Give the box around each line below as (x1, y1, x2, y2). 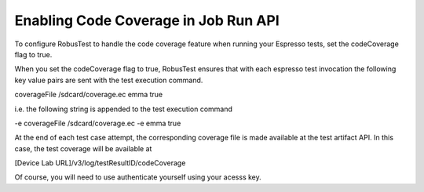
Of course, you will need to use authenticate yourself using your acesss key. (14, 172, 262, 182)
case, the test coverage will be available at (14, 143, 152, 153)
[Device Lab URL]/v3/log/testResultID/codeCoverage (14, 158, 186, 168)
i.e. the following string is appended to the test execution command (14, 104, 233, 114)
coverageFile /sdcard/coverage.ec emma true (14, 90, 163, 100)
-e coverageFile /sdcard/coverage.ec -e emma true (14, 118, 181, 128)
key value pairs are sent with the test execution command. (14, 75, 203, 85)
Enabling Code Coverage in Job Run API (14, 12, 280, 29)
